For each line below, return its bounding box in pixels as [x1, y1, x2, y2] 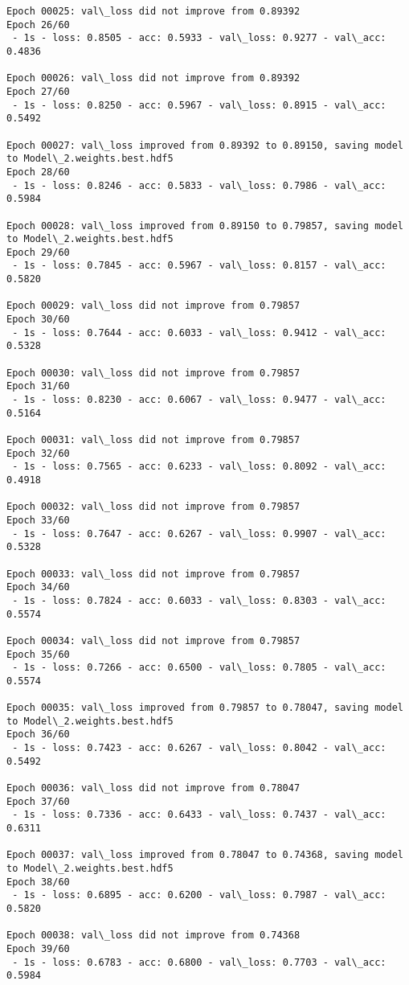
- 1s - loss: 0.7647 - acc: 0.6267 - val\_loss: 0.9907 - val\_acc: [12, 527, 387, 540]
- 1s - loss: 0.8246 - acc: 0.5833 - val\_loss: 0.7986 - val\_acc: [12, 179, 387, 191]
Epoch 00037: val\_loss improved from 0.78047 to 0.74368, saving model [6, 849, 403, 861]
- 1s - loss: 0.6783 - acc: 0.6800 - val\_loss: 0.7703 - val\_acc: [12, 956, 387, 968]
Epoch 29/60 [6, 246, 70, 258]
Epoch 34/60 [6, 581, 70, 593]
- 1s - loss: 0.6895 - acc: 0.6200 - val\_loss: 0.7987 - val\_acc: [12, 889, 387, 901]
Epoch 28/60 [6, 166, 70, 178]
